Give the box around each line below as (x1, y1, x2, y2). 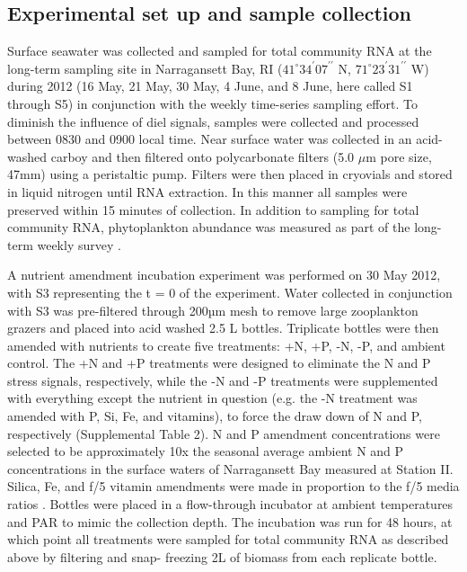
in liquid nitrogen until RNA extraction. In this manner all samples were (7, 182, 408, 201)
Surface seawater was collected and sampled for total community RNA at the (7, 41, 432, 60)
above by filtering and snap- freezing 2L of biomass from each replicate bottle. (7, 547, 437, 566)
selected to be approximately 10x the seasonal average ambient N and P (7, 442, 404, 460)
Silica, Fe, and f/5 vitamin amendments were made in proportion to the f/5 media (7, 477, 460, 496)
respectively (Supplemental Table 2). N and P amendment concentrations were (7, 424, 440, 442)
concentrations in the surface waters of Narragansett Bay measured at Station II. (7, 459, 454, 478)
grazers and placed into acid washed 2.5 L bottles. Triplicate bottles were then (7, 318, 439, 337)
